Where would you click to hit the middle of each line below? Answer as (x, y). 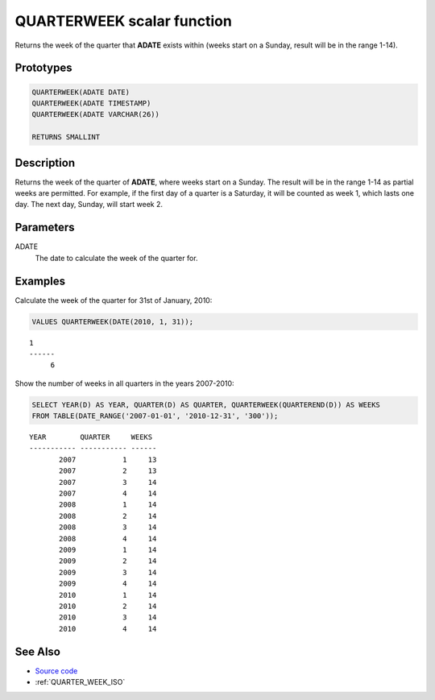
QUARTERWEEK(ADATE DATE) (81, 92)
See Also (37, 651)
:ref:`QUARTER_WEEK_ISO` (80, 682)
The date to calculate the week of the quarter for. (116, 258)
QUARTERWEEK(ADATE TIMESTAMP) (91, 103)
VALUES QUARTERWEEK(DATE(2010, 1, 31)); (112, 321)
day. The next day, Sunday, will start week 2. (89, 205)
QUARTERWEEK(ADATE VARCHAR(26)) (96, 114)
